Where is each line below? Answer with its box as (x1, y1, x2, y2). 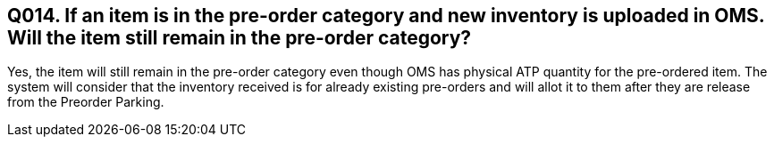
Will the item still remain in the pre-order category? (7, 27, 472, 49)
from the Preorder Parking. (7, 94, 164, 110)
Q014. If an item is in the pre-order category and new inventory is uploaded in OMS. (7, 4, 765, 27)
